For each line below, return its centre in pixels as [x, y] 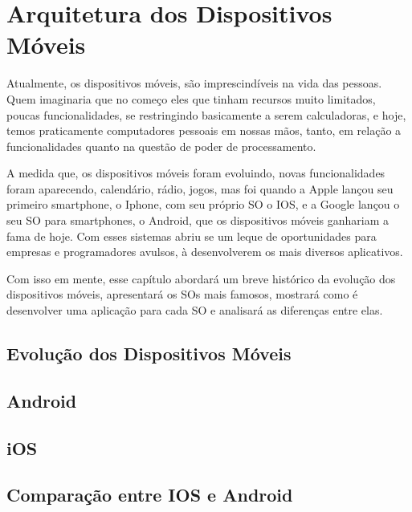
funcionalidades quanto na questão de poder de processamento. [161, 146]
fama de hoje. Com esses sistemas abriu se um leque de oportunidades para [192, 236]
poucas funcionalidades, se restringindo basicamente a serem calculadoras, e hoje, [206, 114]
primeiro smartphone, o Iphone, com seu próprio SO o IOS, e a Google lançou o [203, 204]
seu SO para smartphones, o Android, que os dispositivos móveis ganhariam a [198, 220]
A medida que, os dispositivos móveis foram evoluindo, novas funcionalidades [196, 173]
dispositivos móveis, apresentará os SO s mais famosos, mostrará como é [182, 294]
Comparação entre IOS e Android [150, 495]
